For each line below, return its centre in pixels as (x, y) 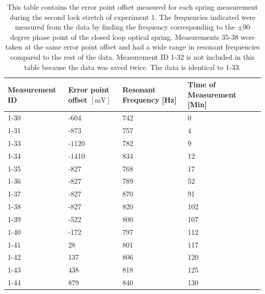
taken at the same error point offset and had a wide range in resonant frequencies (132, 47)
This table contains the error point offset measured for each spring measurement (132, 7)
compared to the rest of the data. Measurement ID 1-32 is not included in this (132, 56)
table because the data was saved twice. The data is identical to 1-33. (132, 67)
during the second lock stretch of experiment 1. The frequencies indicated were (132, 17)
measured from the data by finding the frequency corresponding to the (125, 27)
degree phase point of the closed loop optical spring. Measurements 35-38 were (132, 36)
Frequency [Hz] (150, 99)
